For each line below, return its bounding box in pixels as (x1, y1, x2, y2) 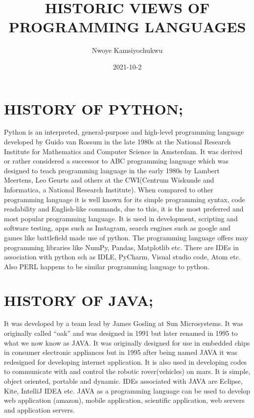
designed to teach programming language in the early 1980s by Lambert (4, 165, 220, 175)
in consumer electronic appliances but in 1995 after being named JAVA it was (4, 347, 237, 357)
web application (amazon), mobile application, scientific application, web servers (4, 395, 245, 405)
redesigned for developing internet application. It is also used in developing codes (4, 356, 247, 367)
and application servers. (4, 404, 75, 415)
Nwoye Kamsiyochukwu (92, 45, 163, 55)
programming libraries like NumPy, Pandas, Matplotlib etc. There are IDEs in (4, 242, 239, 252)
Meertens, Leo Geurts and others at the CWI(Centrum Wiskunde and (4, 175, 214, 185)
